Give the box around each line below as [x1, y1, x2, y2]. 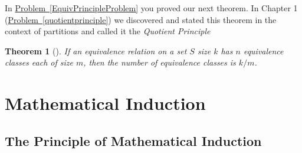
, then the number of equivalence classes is [83, 56, 236, 69]
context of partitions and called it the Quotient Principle [5, 25, 211, 37]
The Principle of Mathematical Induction [5, 131, 262, 149]
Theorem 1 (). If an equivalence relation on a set [5, 44, 187, 57]
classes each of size [5, 56, 73, 69]
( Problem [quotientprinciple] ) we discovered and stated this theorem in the [5, 13, 277, 25]
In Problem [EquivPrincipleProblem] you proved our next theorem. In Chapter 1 [5, 2, 298, 14]
